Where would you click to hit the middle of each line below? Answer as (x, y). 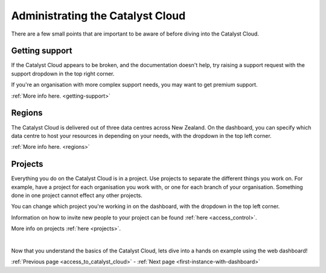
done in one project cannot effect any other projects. (77, 195)
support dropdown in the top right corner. (63, 74)
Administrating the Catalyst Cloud (98, 16)
